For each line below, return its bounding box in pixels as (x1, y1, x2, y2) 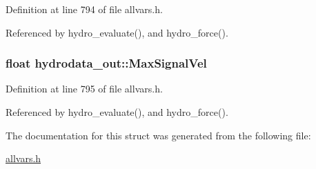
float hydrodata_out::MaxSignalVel (6, 54, 207, 72)
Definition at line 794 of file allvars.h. (6, 2, 163, 16)
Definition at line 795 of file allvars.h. (6, 81, 163, 96)
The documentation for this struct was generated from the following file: (6, 128, 311, 142)
